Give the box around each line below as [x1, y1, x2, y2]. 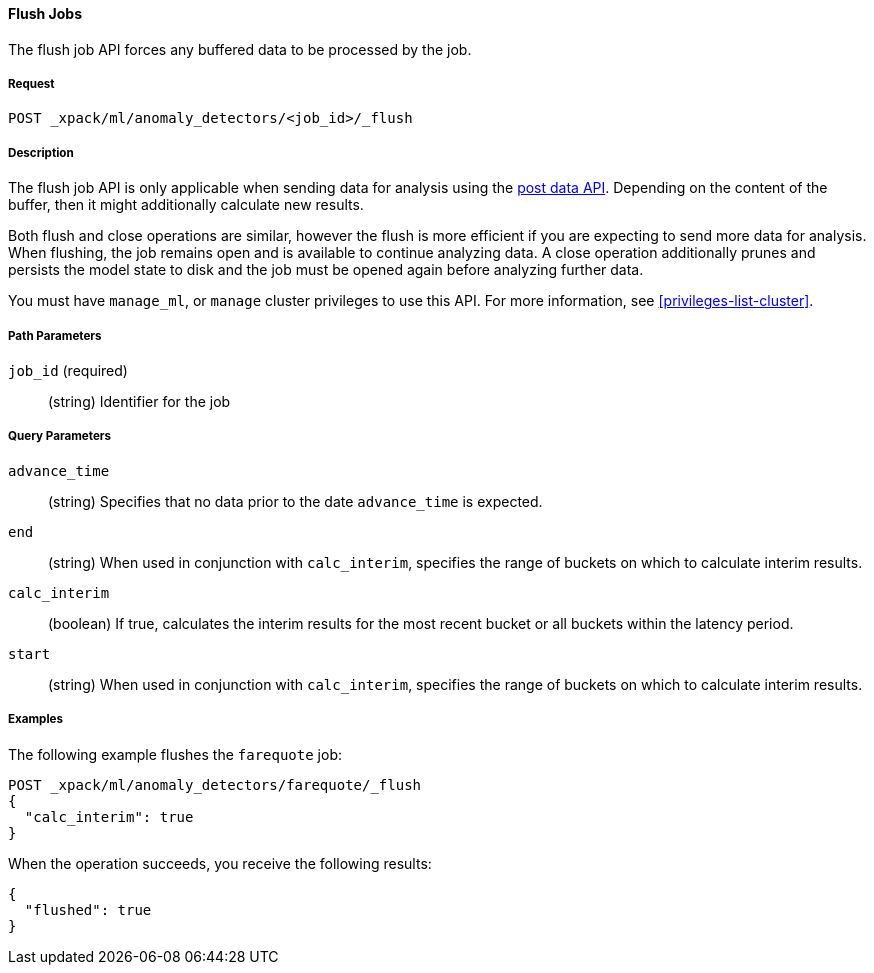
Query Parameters [8, 429, 112, 444]
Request [8, 77, 55, 91]
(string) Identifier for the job [48, 392, 231, 410]
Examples [8, 712, 63, 727]
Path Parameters [8, 328, 102, 343]
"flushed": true [24, 901, 152, 918]
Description [8, 145, 74, 160]
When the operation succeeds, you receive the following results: [8, 854, 432, 872]
